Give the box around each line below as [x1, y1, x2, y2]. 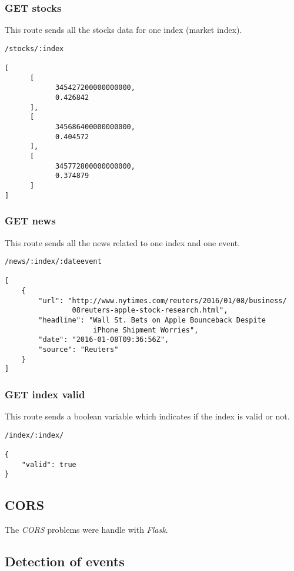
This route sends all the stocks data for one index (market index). [5, 23, 242, 36]
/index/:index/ [5, 431, 64, 439]
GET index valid [5, 387, 85, 401]
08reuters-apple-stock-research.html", [72, 306, 228, 315]
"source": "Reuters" [38, 345, 119, 354]
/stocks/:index [5, 44, 64, 53]
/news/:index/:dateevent [5, 257, 102, 266]
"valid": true [21, 460, 76, 469]
